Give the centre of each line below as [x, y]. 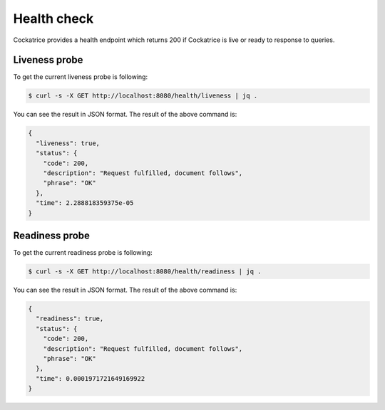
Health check [53, 19]
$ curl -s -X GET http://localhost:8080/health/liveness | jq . [143, 96]
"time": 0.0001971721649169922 [91, 378]
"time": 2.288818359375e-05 [85, 203]
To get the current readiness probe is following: [83, 253]
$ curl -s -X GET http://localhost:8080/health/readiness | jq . [145, 272]
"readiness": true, [70, 319]
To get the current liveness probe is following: [81, 77]
